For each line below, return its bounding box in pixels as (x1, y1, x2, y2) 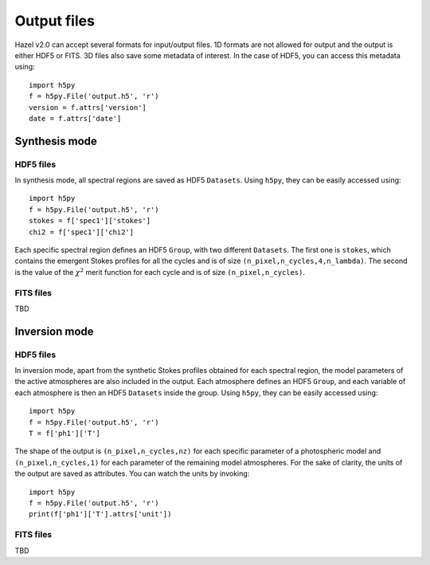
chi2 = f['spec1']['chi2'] (29, 227, 135, 237)
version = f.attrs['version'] (29, 103, 147, 112)
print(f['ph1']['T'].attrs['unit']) (29, 510, 172, 519)
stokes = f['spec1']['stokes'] (29, 216, 151, 226)
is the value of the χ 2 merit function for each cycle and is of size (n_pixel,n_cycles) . (14, 267, 306, 277)
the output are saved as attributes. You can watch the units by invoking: (14, 469, 250, 478)
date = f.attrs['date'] (29, 114, 122, 123)
